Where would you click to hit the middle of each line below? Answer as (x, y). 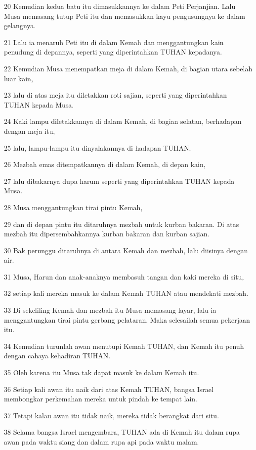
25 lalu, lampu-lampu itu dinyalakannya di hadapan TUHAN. (98, 147)
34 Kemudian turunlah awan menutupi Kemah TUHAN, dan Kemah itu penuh (124, 346)
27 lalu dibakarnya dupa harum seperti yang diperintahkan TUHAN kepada (119, 181)
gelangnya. (20, 26)
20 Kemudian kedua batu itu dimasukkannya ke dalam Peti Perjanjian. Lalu (120, 6)
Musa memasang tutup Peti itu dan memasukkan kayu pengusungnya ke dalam (125, 16)
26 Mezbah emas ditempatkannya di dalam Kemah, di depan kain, (105, 164)
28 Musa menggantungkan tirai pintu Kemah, (73, 207)
